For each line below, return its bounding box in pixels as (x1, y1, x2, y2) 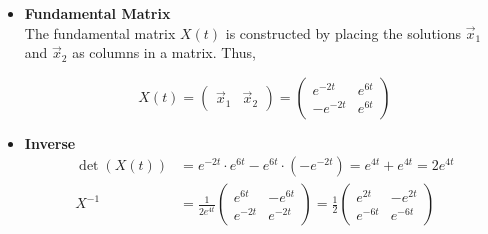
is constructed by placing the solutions (225, 22, 462, 43)
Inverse (24, 132, 76, 153)
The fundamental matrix (24, 22, 176, 43)
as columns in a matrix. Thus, (72, 42, 256, 63)
